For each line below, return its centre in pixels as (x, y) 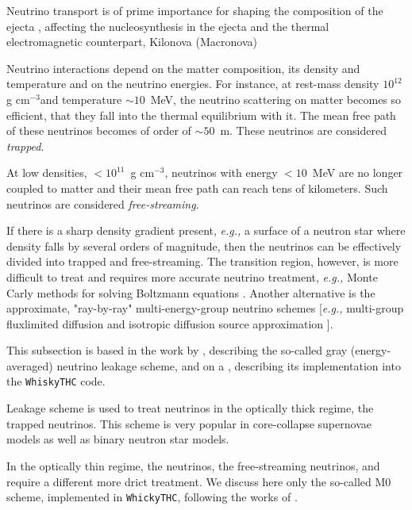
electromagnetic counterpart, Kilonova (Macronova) (132, 42)
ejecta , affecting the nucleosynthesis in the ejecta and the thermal (168, 26)
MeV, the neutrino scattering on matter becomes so (276, 99)
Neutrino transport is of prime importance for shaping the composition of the (195, 10)
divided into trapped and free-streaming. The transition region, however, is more (202, 261)
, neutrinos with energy (221, 173)
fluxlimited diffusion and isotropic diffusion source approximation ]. (170, 323)
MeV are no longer (358, 173)
